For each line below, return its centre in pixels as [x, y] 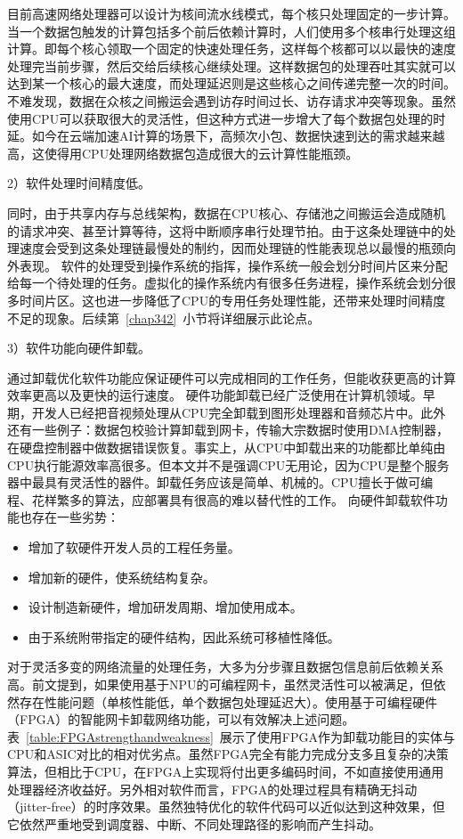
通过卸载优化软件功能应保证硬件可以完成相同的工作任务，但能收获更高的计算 [231, 377]
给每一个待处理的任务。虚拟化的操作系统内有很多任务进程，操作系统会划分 [225, 283]
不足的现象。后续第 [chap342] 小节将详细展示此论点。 [164, 318]
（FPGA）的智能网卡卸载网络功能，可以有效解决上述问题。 [181, 719]
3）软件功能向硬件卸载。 [79, 348]
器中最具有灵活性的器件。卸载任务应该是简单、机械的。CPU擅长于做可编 [220, 482]
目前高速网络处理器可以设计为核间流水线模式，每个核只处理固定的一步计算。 [231, 13]
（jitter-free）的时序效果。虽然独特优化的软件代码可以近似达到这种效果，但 [226, 806]
